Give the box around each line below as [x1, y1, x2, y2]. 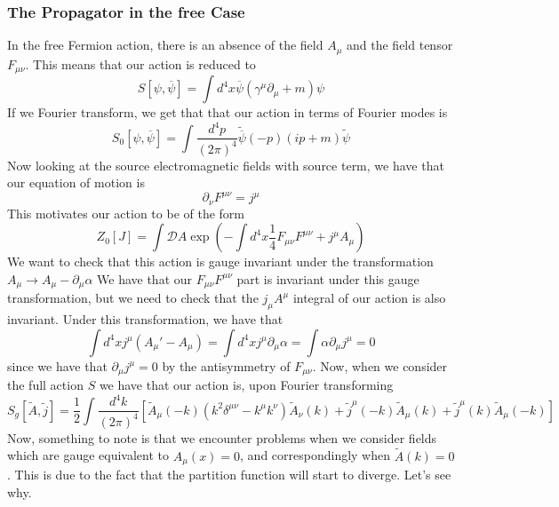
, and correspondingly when [240, 446, 391, 464]
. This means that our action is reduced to [25, 54, 256, 73]
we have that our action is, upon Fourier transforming [99, 376, 394, 394]
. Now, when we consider [312, 356, 448, 375]
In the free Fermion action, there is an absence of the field [7, 36, 323, 54]
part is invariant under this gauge [236, 269, 419, 288]
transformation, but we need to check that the [7, 289, 259, 307]
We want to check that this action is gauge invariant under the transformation [7, 252, 434, 271]
